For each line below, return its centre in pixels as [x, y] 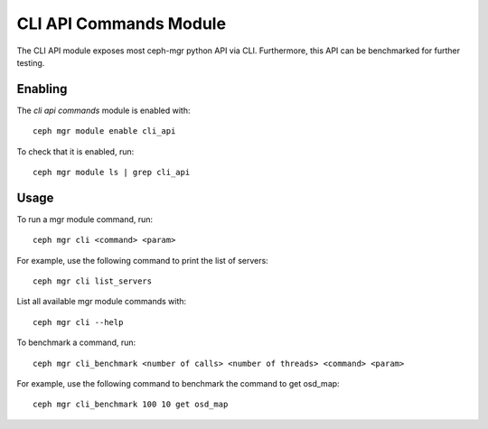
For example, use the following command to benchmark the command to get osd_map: [178, 384]
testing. [31, 62]
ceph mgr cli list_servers [93, 281]
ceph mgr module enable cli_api [104, 131]
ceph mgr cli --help [78, 322]
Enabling [42, 89]
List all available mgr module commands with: [102, 302]
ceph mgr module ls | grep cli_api [112, 173]
